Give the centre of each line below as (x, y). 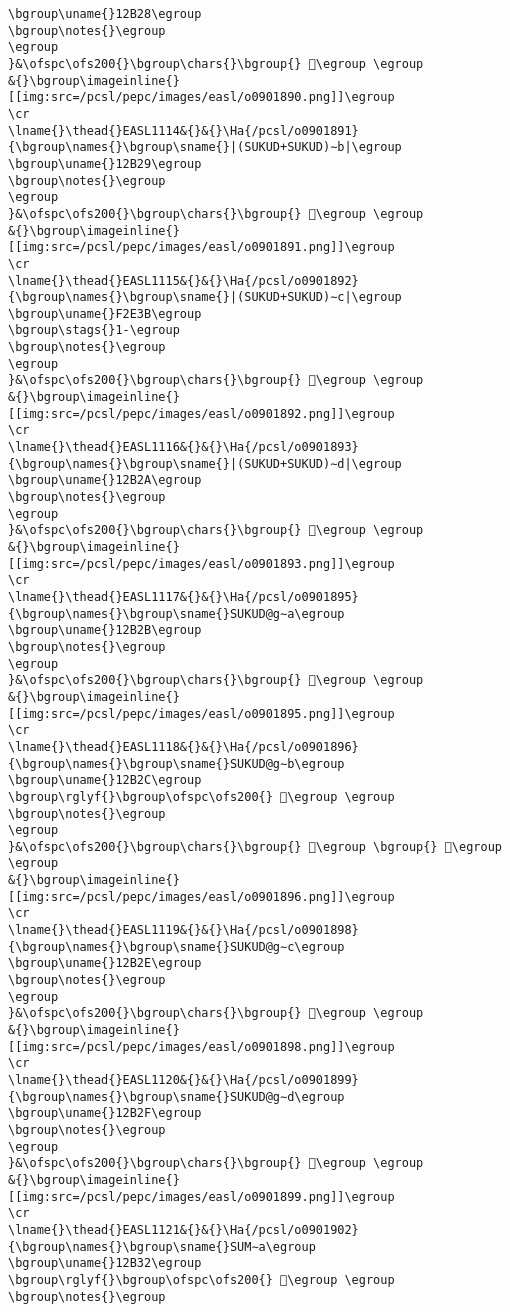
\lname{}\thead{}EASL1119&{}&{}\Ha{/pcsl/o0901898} (183, 930)
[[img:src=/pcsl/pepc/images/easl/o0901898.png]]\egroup (201, 1046)
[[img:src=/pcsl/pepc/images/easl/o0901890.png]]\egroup (201, 97)
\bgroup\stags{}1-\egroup (94, 330)
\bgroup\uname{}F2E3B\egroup (105, 313)
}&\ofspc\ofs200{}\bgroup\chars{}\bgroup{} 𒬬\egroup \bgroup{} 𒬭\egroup (255, 846)
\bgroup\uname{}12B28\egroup (105, 14)
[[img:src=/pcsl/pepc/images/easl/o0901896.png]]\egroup (201, 896)
